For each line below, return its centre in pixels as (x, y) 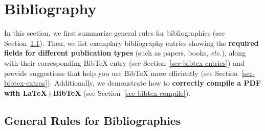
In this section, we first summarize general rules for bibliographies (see (115, 33)
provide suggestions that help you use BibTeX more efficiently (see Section (121, 73)
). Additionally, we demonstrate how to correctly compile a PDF (154, 83)
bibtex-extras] (26, 83)
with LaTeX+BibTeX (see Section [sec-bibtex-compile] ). (97, 93)
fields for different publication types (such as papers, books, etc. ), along (125, 53)
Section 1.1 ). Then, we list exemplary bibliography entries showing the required (131, 43)
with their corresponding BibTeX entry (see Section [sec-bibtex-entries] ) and (124, 62)
